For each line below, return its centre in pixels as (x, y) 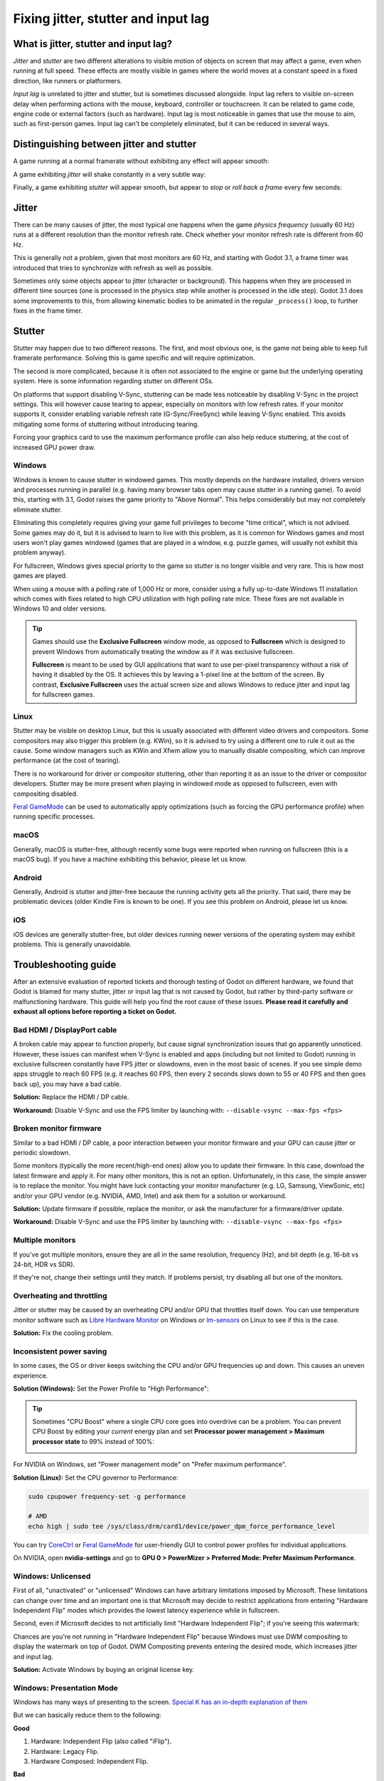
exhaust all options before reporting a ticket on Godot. (95, 1012)
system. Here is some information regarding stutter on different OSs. (113, 381)
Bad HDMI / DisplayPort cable (65, 1029)
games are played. (40, 576)
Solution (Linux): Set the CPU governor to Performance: (96, 1478)
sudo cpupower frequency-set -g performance (107, 1496)
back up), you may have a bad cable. (67, 1084)
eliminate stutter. (38, 509)
